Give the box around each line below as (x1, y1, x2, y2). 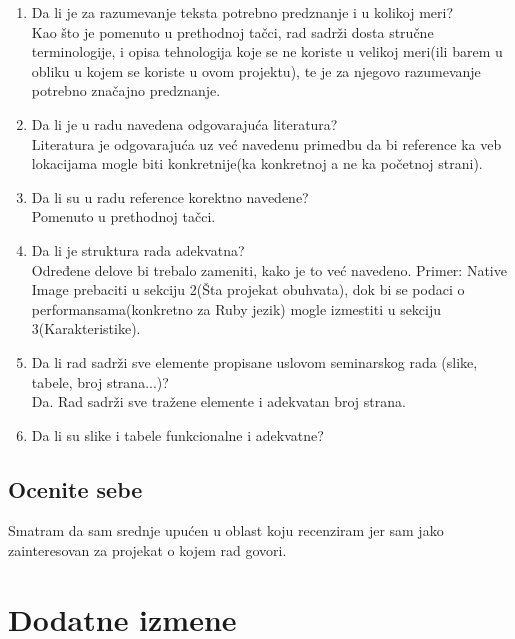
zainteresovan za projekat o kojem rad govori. (8, 540, 287, 561)
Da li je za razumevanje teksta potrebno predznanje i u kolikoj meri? (31, 2, 453, 22)
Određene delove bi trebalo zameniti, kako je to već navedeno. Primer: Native (31, 259, 507, 280)
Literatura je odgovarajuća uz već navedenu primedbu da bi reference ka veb (31, 133, 502, 154)
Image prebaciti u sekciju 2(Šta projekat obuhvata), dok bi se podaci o (31, 279, 465, 300)
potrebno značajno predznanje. (31, 80, 221, 101)
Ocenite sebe (8, 473, 143, 504)
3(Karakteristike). (31, 318, 141, 339)
